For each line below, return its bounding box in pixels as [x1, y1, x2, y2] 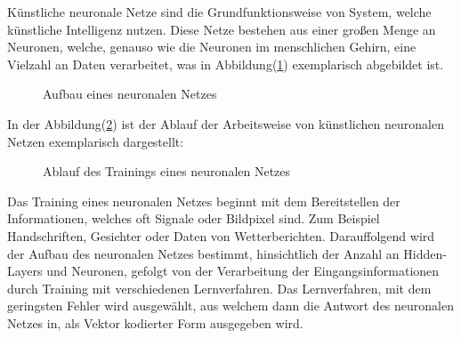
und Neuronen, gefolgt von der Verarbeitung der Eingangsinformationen [46, 262, 440, 280]
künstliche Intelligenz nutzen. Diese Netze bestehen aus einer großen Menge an [7, 20, 436, 38]
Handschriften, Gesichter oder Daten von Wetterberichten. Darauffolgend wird [7, 226, 435, 245]
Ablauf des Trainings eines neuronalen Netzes [43, 162, 291, 181]
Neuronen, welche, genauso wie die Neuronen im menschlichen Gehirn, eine [7, 37, 417, 56]
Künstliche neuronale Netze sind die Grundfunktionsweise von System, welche [7, 3, 432, 20]
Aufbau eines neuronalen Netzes [43, 84, 217, 103]
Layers [7, 262, 43, 280]
